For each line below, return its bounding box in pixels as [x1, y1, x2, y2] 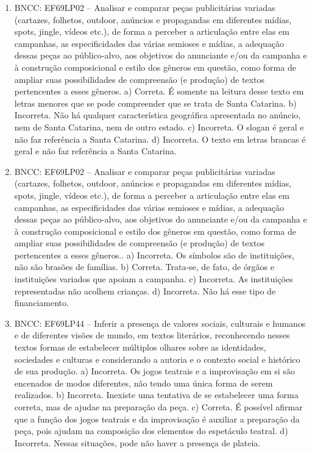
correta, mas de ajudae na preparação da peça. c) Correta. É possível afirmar [14, 401, 303, 413]
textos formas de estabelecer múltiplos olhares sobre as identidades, [14, 341, 266, 354]
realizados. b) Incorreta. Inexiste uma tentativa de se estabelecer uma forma [14, 388, 299, 401]
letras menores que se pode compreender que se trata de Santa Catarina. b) [14, 96, 297, 109]
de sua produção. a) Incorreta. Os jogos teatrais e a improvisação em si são [14, 365, 295, 377]
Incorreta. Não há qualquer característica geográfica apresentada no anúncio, [14, 109, 301, 121]
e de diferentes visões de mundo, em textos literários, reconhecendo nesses [14, 329, 290, 341]
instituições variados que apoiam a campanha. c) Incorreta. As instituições [14, 273, 293, 285]
